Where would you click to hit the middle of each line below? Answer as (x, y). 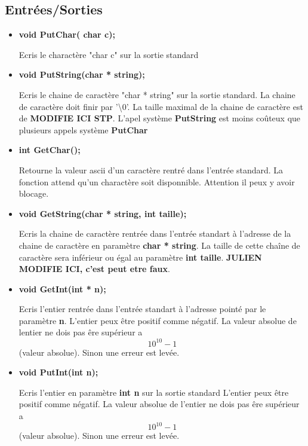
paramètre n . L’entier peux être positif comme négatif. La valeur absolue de (158, 320)
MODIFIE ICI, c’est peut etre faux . (94, 269)
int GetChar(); (50, 150)
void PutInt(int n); (58, 372)
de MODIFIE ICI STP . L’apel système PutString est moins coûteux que (160, 118)
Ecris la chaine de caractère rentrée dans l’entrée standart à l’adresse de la (155, 233)
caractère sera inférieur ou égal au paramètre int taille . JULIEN (140, 257)
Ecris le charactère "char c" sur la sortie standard (109, 54)
